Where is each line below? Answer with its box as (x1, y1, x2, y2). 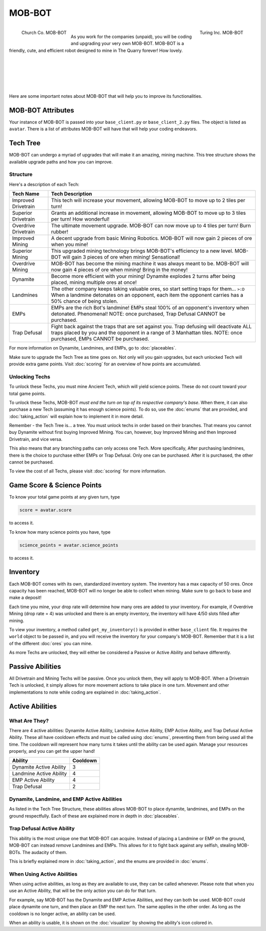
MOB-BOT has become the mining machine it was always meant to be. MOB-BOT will (51, 260, 249, 267)
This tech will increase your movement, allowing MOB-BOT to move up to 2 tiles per (51, 197, 246, 204)
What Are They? (9, 717, 49, 724)
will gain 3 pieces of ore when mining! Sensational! (62, 254, 180, 261)
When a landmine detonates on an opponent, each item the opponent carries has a (51, 292, 243, 299)
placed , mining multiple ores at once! (51, 279, 137, 286)
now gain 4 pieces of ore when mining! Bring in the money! (51, 267, 188, 273)
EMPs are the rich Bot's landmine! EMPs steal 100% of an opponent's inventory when (51, 304, 249, 311)
